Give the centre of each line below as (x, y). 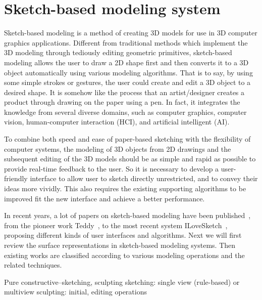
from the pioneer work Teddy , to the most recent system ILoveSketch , (116, 225)
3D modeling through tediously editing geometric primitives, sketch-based (118, 52)
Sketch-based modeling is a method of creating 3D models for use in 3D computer (131, 33)
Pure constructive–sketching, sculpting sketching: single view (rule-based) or (122, 282)
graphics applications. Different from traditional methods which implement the (126, 42)
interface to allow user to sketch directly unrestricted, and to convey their (144, 178)
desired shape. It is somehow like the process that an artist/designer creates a (124, 92)
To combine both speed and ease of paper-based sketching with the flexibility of (127, 139)
